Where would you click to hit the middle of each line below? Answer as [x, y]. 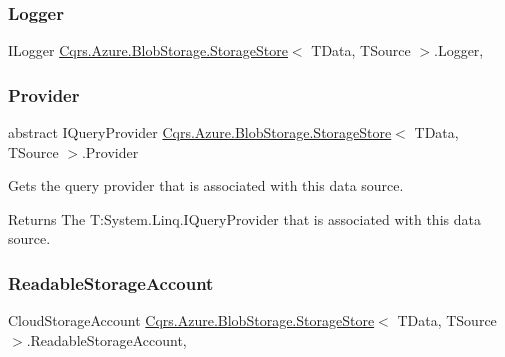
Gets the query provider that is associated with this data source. [206, 185]
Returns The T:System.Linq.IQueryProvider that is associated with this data [244, 218]
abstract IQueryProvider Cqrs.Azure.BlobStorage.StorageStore [200, 132]
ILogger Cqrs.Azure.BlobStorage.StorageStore [148, 50]
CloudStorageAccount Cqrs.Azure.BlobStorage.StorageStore [191, 320]
